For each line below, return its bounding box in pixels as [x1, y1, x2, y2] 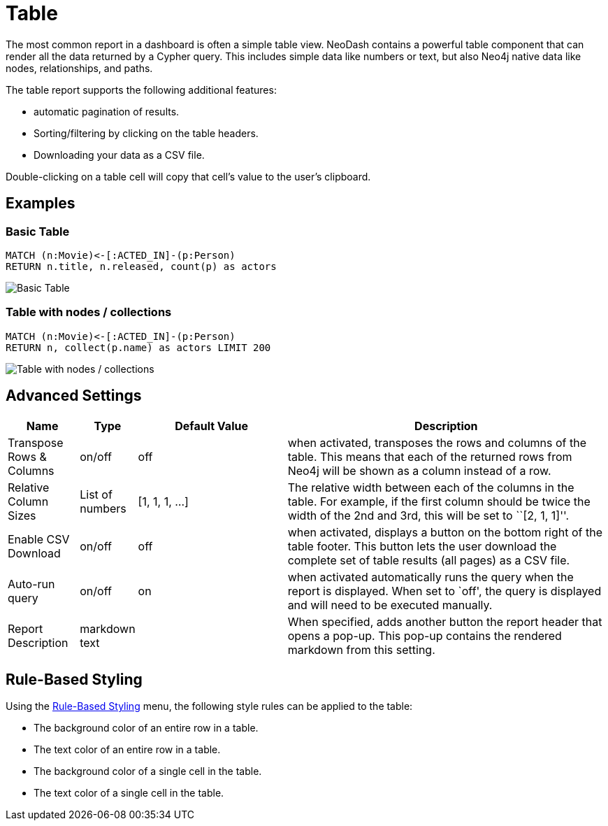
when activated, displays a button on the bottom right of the [287, 525, 602, 539]
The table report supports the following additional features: [6, 83, 277, 96]
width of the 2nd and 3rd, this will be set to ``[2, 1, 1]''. [287, 508, 570, 522]
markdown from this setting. [287, 642, 435, 657]
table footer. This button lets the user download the [287, 539, 557, 553]
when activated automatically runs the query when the [287, 569, 574, 584]
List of [80, 487, 113, 501]
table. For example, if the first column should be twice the [287, 494, 591, 508]
